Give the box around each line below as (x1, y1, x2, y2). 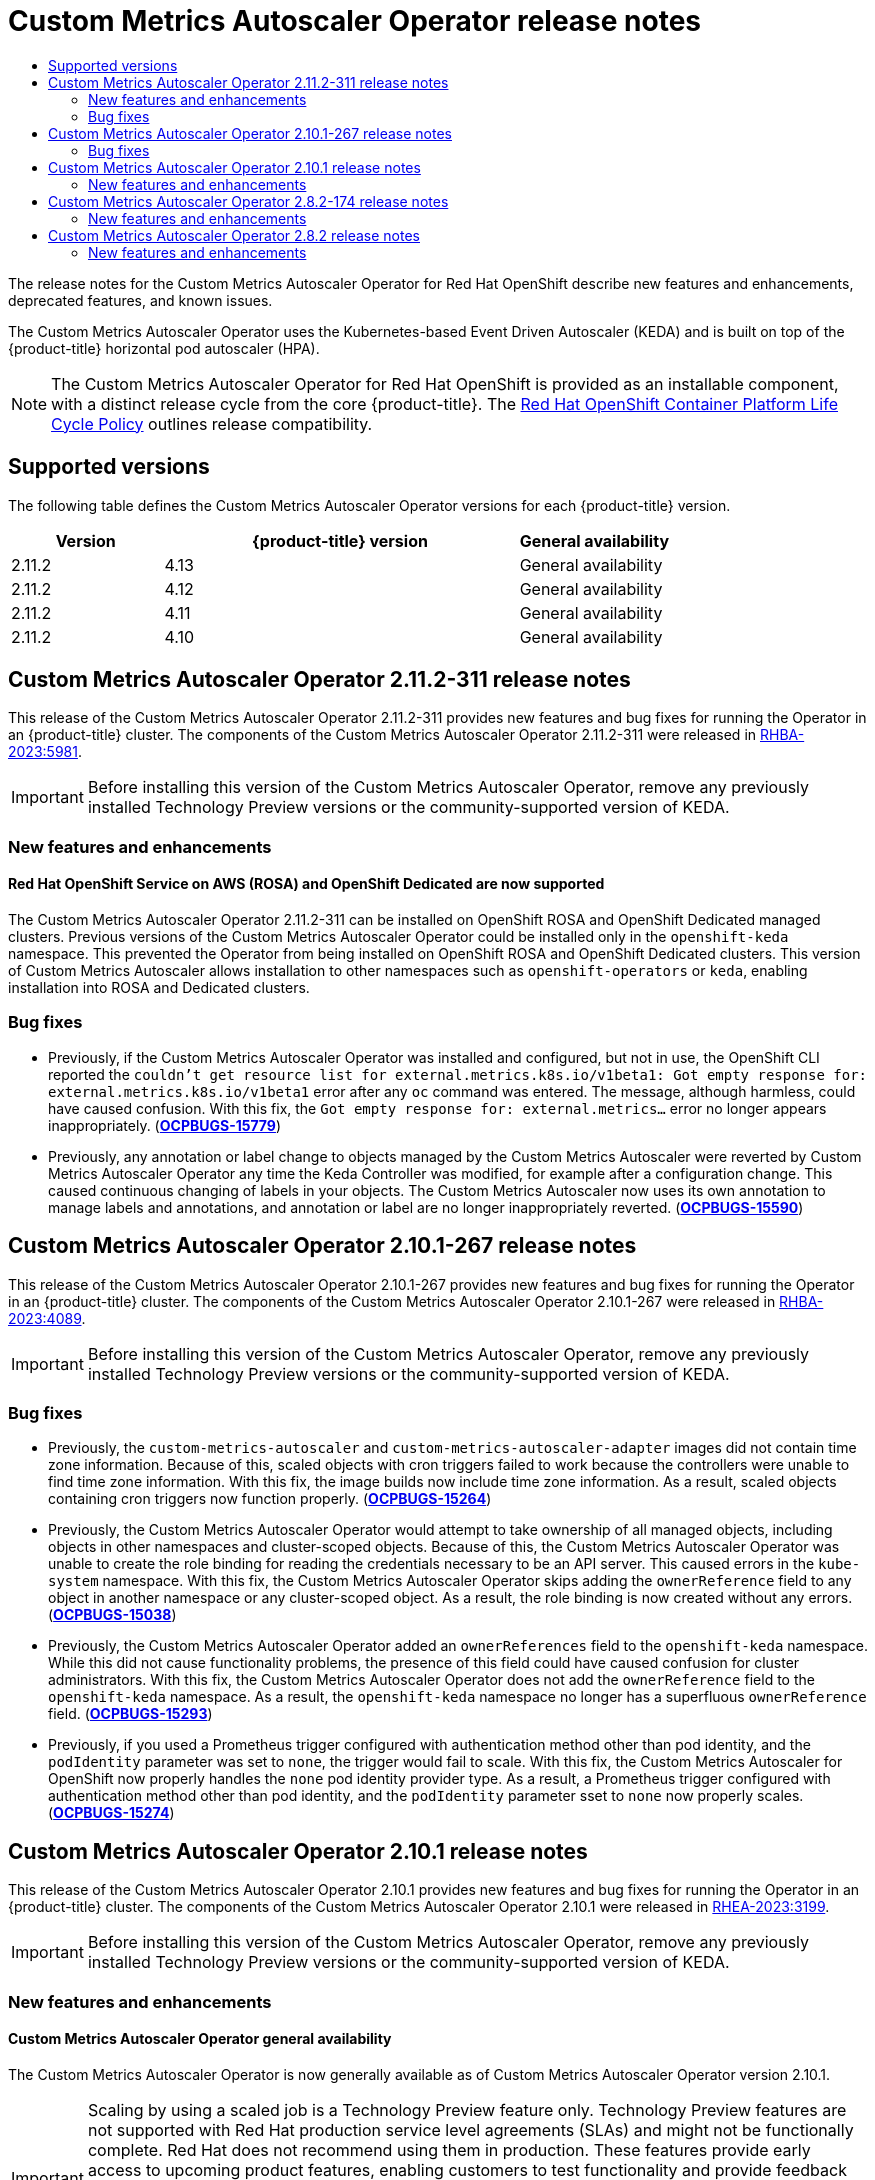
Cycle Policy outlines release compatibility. (51, 413, 373, 434)
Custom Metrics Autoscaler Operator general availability (8, 2030, 392, 2048)
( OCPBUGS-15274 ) (48, 1804, 175, 1822)
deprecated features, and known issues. (8, 291, 273, 309)
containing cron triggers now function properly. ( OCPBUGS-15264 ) (48, 1490, 492, 1508)
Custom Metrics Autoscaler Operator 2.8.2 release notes (48, 226, 420, 244)
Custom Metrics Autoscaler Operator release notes (8, 4, 702, 38)
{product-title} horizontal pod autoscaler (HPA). (8, 339, 320, 357)
